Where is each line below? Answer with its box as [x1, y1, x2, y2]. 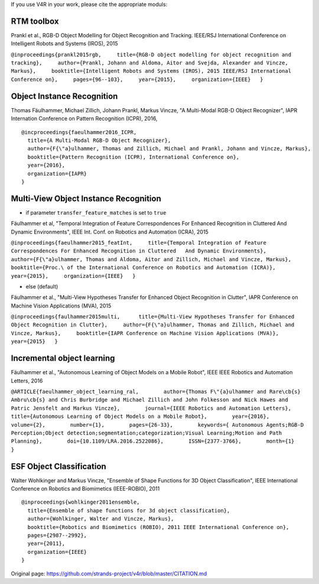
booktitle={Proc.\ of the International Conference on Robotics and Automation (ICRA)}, [11, 264, 276, 271]
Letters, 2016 [11, 377, 43, 384]
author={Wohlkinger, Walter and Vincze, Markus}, [27, 515, 174, 523]
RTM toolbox [11, 16, 59, 26]
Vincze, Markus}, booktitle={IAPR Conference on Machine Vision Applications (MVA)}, [11, 330, 279, 336]
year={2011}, [27, 540, 66, 547]
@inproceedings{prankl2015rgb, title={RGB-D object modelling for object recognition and [11, 51, 292, 58]
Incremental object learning [11, 353, 115, 364]
